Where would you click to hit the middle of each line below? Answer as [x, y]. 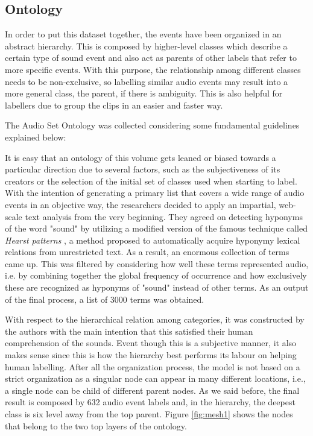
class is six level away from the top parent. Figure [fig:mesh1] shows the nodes [149, 414]
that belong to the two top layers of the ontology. [96, 425]
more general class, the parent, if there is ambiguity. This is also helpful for [144, 93]
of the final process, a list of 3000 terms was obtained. [105, 299]
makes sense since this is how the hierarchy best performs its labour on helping [151, 355]
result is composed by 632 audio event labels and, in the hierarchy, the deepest [150, 402]
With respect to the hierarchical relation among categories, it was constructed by [155, 319]
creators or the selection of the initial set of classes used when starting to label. [151, 181]
